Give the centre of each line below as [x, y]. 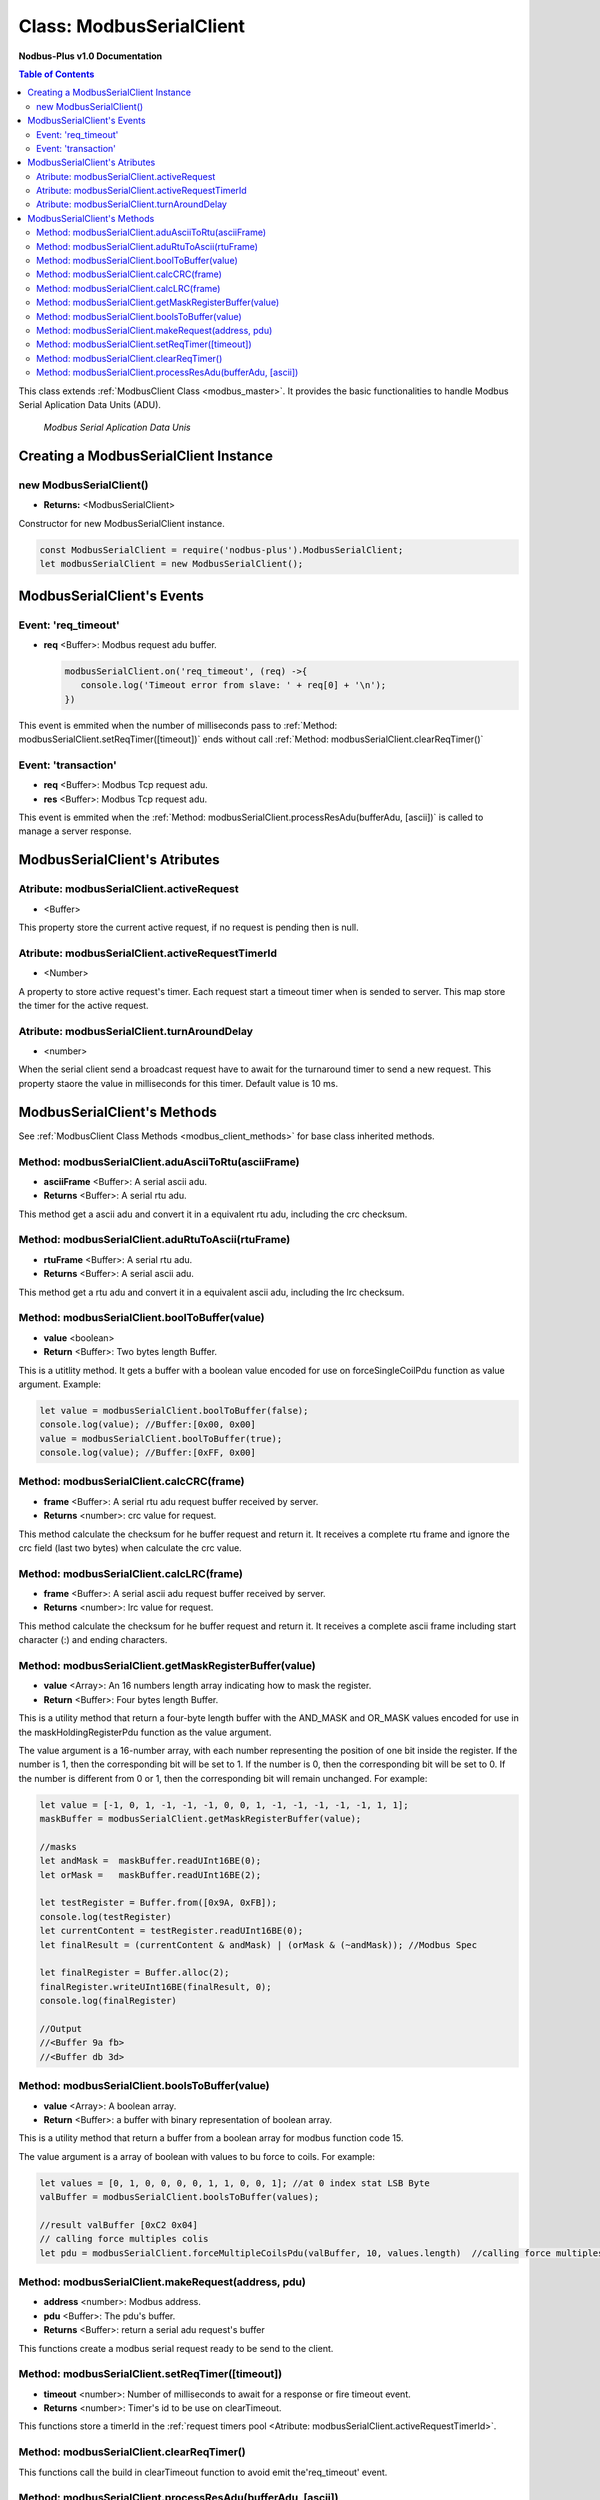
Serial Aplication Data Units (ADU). [90, 404]
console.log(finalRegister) [108, 2001]
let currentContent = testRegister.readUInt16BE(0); [171, 1931]
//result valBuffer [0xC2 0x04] [119, 2224]
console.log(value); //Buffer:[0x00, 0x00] [148, 1424]
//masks [58, 1846]
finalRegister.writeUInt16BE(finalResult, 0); [155, 1986]
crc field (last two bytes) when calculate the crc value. [130, 1547]
